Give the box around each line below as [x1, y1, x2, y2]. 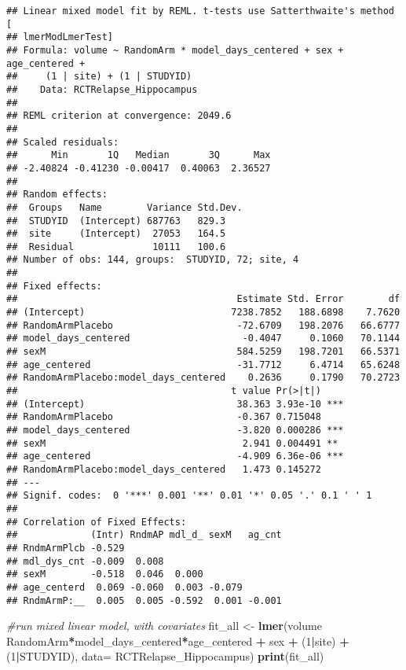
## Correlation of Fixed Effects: [6, 516, 187, 528]
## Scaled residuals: [6, 136, 119, 148]
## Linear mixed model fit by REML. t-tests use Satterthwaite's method [6, 6, 394, 17]
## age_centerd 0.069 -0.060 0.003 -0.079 [6, 581, 243, 593]
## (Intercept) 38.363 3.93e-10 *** [6, 398, 344, 410]
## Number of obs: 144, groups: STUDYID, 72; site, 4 [6, 254, 299, 266]
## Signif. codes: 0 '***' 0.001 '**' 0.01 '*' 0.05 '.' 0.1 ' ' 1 [6, 490, 372, 502]
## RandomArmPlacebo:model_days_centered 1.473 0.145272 [6, 463, 321, 475]
